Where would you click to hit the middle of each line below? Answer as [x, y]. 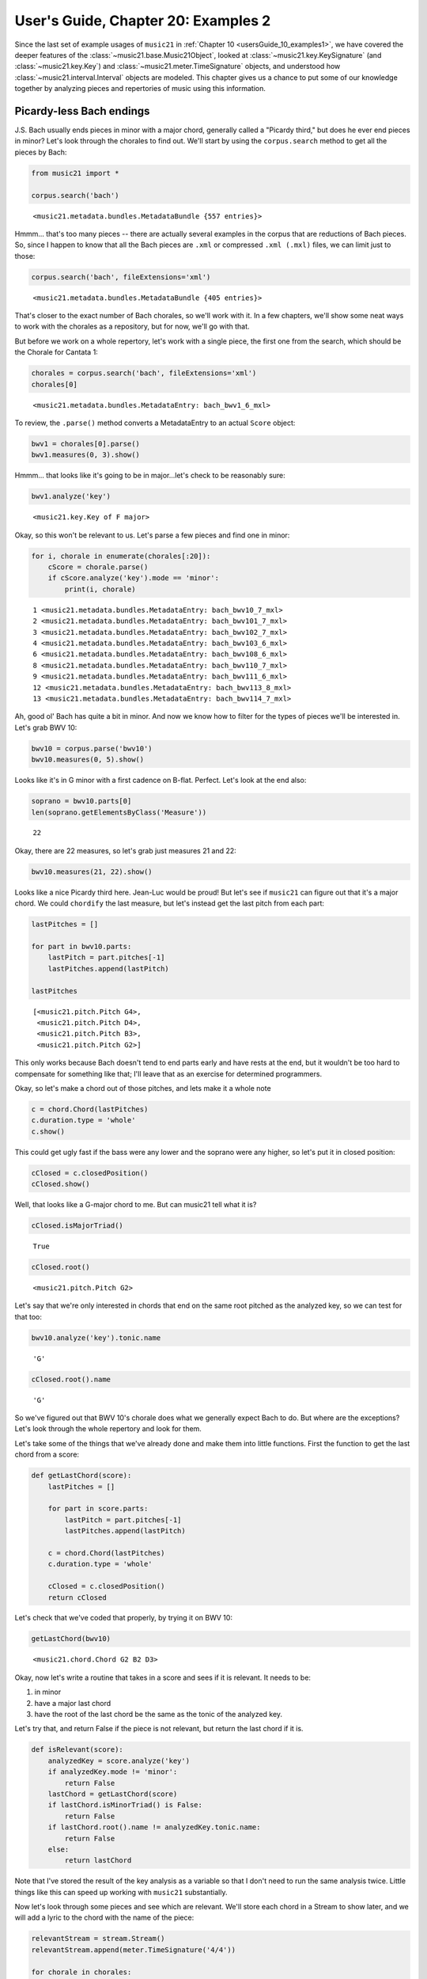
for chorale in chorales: [81, 1972]
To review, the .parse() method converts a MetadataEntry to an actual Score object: [155, 423]
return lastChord [98, 1861]
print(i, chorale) [100, 589]
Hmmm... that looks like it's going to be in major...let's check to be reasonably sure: [150, 476]
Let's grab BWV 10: [46, 727]
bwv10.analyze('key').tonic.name [96, 1337]
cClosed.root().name [71, 1379]
